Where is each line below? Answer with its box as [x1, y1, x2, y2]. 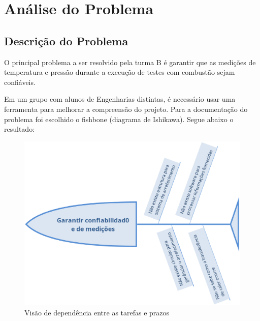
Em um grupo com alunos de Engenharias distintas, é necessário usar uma [4, 94, 236, 104]
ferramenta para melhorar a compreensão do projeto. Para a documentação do [4, 103, 248, 114]
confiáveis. [4, 76, 36, 87]
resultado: [4, 124, 35, 134]
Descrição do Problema [4, 33, 128, 48]
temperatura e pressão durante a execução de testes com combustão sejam [4, 67, 235, 77]
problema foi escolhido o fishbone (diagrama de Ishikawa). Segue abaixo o [4, 113, 234, 124]
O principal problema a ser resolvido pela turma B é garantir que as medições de [4, 56, 256, 67]
